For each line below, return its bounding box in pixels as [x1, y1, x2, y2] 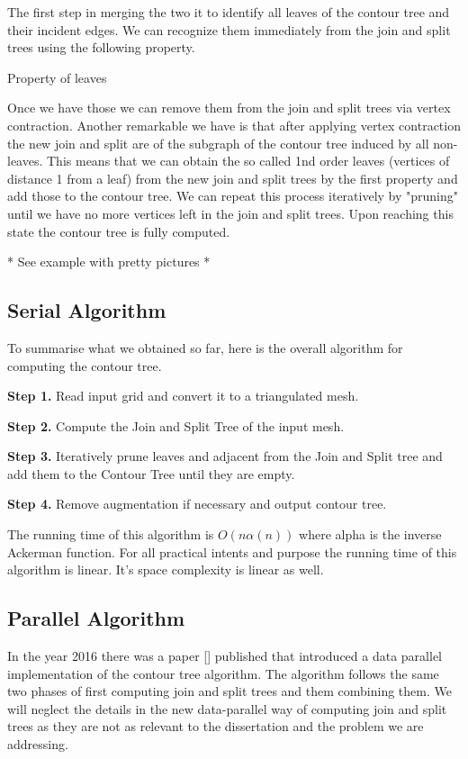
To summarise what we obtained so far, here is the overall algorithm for [7, 338, 403, 357]
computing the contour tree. [7, 356, 162, 375]
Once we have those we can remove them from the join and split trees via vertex [7, 98, 451, 117]
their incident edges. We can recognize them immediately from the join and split [7, 20, 451, 39]
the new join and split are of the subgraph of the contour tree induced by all [7, 133, 429, 152]
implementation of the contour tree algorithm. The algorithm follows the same [7, 664, 439, 682]
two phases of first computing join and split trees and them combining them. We [7, 682, 452, 700]
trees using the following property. [7, 38, 195, 57]
